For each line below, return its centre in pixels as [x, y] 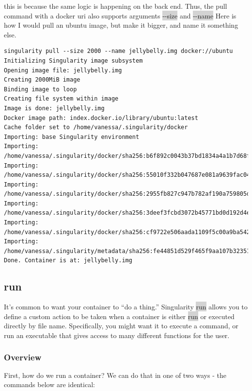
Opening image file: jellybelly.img [63, 70]
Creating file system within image [61, 99]
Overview [23, 357]
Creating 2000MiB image [42, 80]
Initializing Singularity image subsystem [73, 60]
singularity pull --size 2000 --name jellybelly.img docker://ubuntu [118, 51]
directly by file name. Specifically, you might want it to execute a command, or [121, 326]
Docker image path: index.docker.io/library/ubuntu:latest [101, 118]
